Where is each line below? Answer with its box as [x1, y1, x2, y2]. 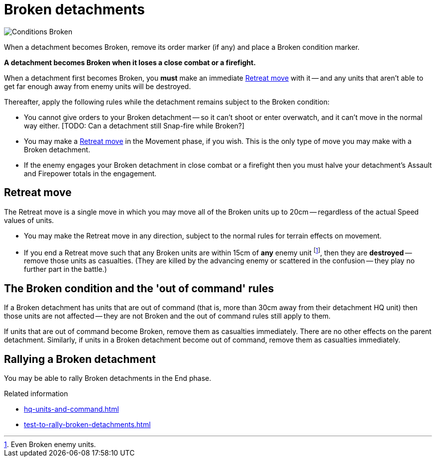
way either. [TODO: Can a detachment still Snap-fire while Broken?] [24, 121, 245, 130]
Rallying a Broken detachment [4, 352, 156, 365]
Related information [4, 389, 68, 398]
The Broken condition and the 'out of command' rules [4, 282, 274, 295]
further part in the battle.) [24, 265, 107, 274]
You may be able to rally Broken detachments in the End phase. [4, 373, 212, 382]
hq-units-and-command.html [24, 404, 119, 413]
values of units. [4, 216, 54, 225]
